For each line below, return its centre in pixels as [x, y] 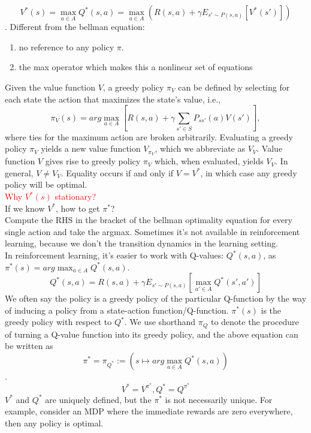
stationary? [75, 196]
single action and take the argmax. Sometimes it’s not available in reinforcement [153, 231]
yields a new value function [91, 148]
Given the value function [50, 87]
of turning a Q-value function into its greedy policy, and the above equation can [152, 334]
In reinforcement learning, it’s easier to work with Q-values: [114, 255]
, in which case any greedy [249, 172]
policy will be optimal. [46, 184]
